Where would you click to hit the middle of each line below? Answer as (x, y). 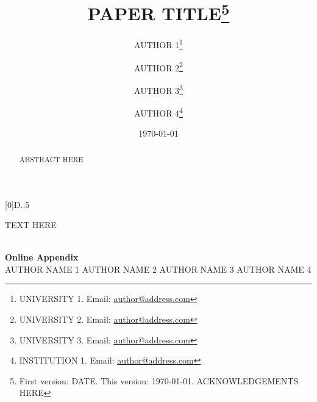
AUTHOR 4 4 (158, 112)
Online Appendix (42, 257)
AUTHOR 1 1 (158, 44)
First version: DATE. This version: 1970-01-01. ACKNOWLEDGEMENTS (159, 380)
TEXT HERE (31, 225)
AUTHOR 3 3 (158, 89)
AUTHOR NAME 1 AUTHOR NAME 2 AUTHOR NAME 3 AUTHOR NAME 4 (158, 269)
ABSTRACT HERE (51, 159)
